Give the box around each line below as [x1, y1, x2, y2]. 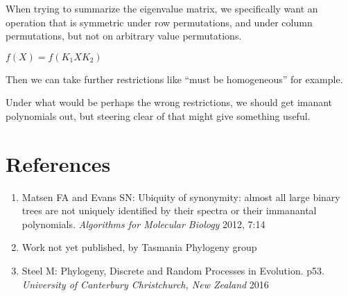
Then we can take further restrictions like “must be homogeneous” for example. [6, 71, 343, 86]
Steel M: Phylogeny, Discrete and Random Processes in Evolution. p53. [21, 263, 324, 278]
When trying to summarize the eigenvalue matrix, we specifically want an [6, 1, 318, 15]
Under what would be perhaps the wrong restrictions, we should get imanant [6, 95, 333, 110]
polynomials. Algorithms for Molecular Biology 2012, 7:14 [21, 216, 266, 231]
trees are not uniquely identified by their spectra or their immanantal [21, 203, 317, 218]
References [6, 149, 111, 177]
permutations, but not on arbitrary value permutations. [6, 28, 242, 43]
